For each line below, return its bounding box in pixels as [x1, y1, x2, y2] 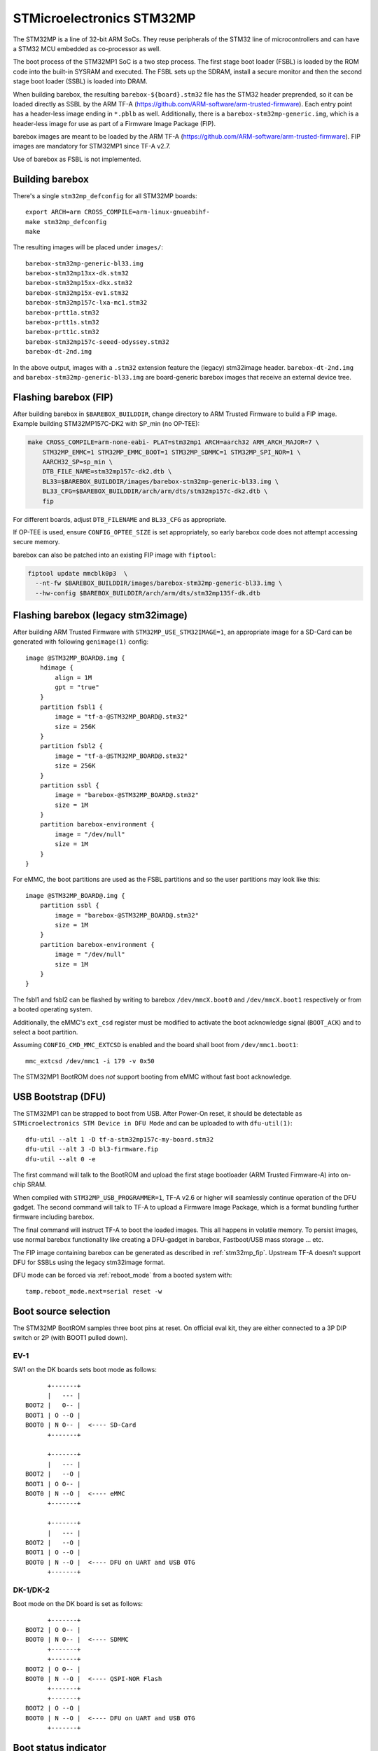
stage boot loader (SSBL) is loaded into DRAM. [13, 77, 148, 85]
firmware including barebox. [13, 1212, 94, 1221]
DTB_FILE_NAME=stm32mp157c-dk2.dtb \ [42, 468, 172, 476]
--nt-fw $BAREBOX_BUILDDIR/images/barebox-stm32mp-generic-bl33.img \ [35, 579, 283, 588]
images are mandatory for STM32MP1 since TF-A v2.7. [13, 142, 171, 151]
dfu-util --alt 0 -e [25, 1155, 96, 1163]
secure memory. [13, 538, 60, 546]
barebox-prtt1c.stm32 [25, 328, 99, 336]
